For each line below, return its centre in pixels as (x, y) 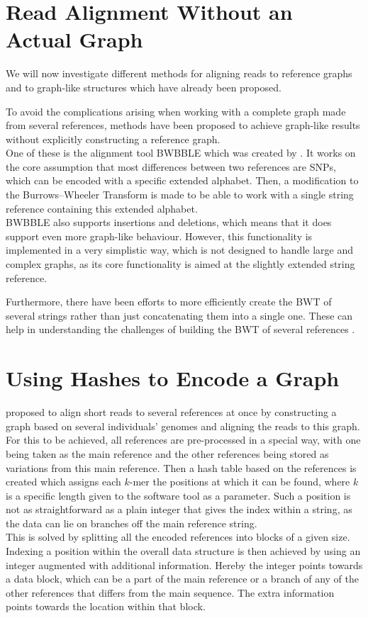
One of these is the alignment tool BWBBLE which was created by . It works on (181, 153)
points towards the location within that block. (106, 606)
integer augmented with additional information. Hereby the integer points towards (184, 564)
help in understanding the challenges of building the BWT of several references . (180, 329)
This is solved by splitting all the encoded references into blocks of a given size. (178, 537)
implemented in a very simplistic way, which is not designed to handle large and (179, 250)
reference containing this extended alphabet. (102, 208)
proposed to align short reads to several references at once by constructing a (171, 412)
